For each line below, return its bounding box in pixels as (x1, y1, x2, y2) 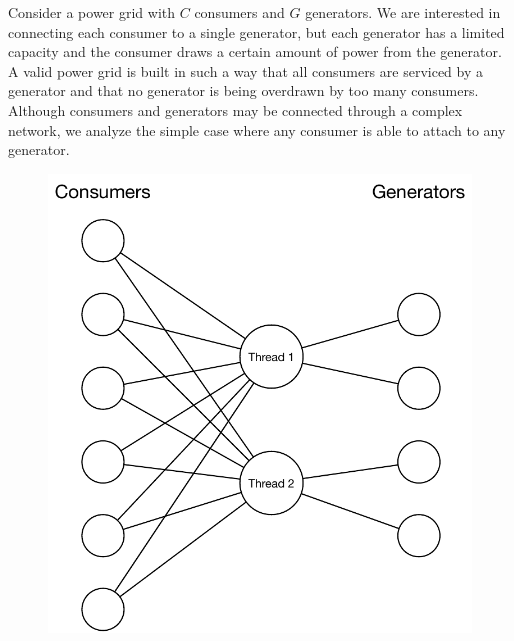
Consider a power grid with (8, 2, 176, 22)
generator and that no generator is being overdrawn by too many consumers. (8, 80, 479, 101)
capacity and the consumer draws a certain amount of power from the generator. (8, 41, 502, 62)
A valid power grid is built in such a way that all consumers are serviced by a (8, 60, 483, 81)
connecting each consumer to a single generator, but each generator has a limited (8, 21, 505, 42)
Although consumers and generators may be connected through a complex (8, 99, 463, 120)
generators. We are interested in (305, 2, 501, 22)
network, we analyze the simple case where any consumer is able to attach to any (8, 119, 506, 140)
